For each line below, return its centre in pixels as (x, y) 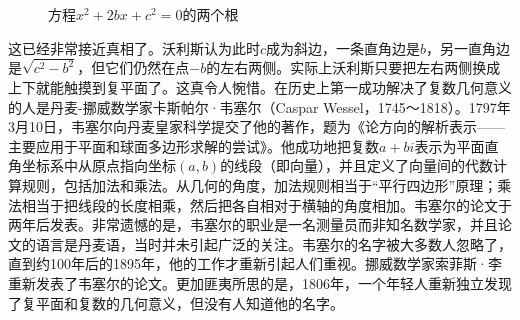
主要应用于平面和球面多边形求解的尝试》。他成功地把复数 (193, 145)
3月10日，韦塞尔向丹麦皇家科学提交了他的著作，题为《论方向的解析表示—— (256, 126)
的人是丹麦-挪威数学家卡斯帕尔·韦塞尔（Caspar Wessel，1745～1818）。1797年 (259, 106)
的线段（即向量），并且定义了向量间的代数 (357, 165)
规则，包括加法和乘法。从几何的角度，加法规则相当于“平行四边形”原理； (259, 185)
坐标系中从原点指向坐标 (98, 165)
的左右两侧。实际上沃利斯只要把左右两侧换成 (353, 67)
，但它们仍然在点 (133, 67)
